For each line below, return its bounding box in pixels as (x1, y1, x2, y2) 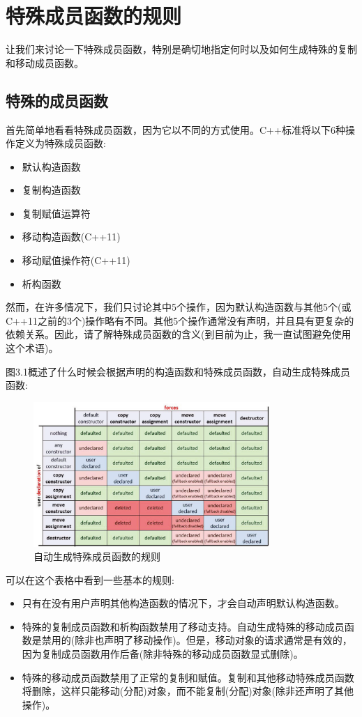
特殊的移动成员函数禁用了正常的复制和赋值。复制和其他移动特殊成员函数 (22, 670, 354, 684)
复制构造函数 (22, 183, 81, 197)
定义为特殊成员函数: (15, 136, 106, 151)
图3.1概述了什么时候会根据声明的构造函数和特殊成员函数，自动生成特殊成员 (6, 364, 350, 378)
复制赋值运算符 (22, 206, 91, 220)
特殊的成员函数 (6, 89, 108, 111)
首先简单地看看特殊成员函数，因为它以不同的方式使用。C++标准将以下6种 (6, 122, 345, 137)
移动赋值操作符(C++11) (22, 253, 130, 268)
